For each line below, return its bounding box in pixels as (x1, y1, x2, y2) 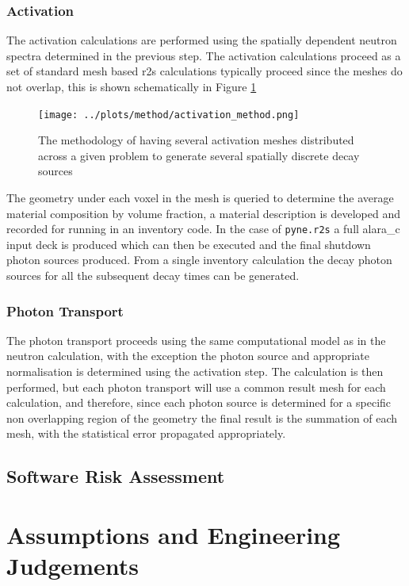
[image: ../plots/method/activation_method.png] (38, 109, 300, 121)
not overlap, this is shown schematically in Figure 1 (6, 79, 257, 94)
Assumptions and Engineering (6, 519, 341, 550)
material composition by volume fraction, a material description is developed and (6, 205, 401, 221)
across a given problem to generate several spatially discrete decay (38, 147, 360, 163)
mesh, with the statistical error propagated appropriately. (6, 425, 286, 442)
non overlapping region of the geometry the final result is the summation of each (6, 409, 398, 426)
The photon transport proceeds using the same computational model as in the (6, 331, 386, 348)
